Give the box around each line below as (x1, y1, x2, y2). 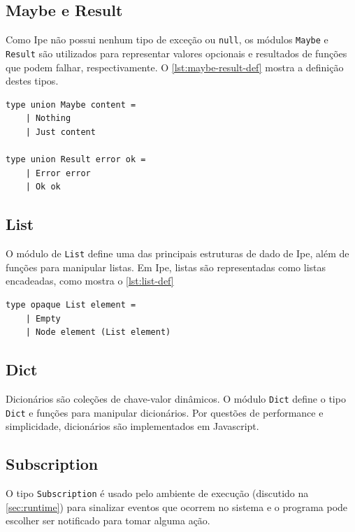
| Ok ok (25, 182, 61, 192)
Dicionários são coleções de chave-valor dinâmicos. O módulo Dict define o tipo (6, 391, 346, 405)
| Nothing (25, 113, 71, 124)
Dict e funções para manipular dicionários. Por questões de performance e (6, 405, 324, 419)
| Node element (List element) (25, 327, 171, 338)
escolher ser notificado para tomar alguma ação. (6, 513, 210, 528)
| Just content (25, 127, 96, 137)
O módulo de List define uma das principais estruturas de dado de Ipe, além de (6, 246, 349, 261)
